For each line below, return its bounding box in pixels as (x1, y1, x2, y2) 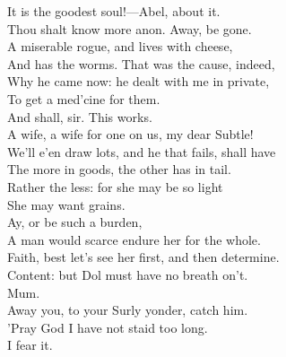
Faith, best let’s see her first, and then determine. (7, 248, 280, 266)
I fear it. (7, 335, 53, 354)
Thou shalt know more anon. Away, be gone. (7, 19, 252, 38)
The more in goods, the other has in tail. (7, 160, 231, 178)
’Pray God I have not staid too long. (7, 318, 208, 336)
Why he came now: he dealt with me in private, (7, 72, 270, 91)
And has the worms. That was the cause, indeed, (7, 54, 275, 73)
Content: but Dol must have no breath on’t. (7, 265, 248, 283)
